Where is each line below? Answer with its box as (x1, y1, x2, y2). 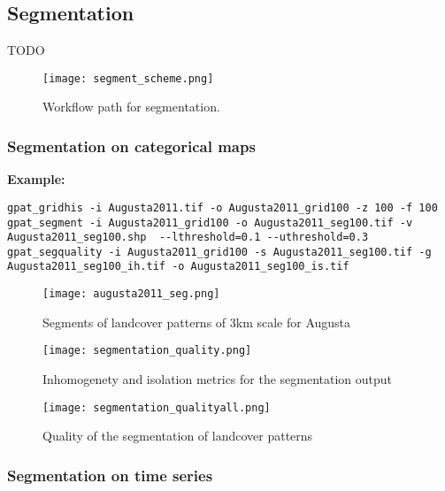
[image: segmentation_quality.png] (42, 344, 252, 357)
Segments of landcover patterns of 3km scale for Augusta (42, 312, 351, 331)
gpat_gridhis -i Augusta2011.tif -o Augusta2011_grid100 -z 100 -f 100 (7, 201, 438, 214)
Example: (7, 170, 65, 188)
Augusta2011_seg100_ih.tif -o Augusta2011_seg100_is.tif (7, 260, 349, 273)
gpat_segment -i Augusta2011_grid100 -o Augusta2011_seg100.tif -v (7, 216, 413, 229)
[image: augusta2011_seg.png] (42, 288, 220, 301)
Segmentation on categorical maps (7, 134, 256, 157)
